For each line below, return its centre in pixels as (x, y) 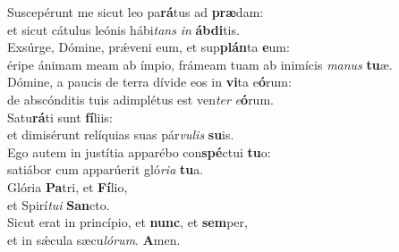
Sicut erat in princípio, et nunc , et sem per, (127, 222)
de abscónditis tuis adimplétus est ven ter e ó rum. (140, 99)
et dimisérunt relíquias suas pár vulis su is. (121, 134)
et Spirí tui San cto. (59, 204)
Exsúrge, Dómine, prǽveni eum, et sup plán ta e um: (149, 47)
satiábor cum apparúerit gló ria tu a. (106, 169)
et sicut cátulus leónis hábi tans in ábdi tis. (123, 29)
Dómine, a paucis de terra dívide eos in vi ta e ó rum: (149, 82)
